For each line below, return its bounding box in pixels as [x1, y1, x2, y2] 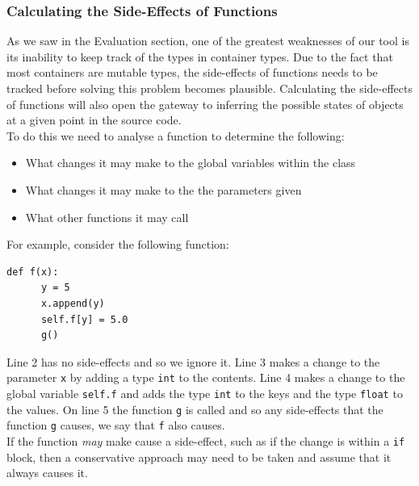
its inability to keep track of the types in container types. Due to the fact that [6, 48, 393, 65]
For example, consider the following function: [6, 236, 229, 253]
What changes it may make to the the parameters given [25, 181, 302, 198]
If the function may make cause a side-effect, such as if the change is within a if [6, 432, 405, 449]
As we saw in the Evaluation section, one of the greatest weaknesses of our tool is [6, 32, 409, 49]
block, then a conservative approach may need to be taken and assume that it [6, 448, 392, 465]
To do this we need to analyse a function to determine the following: [6, 127, 345, 144]
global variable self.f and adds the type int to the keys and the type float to [6, 384, 403, 401]
